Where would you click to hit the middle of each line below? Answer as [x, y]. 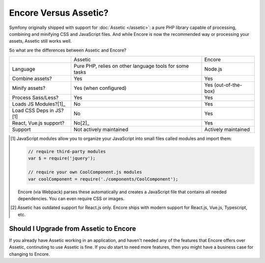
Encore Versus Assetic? [59, 13]
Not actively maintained [101, 130]
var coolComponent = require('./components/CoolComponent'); [103, 179]
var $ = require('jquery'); [62, 158]
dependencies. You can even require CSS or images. [71, 199]
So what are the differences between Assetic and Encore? [68, 50]
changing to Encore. [29, 254]
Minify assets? [29, 88]
